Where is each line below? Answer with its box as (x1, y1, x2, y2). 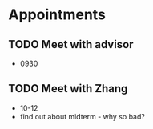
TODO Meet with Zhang (8, 82, 128, 95)
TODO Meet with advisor (8, 38, 134, 51)
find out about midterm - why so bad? (19, 111, 146, 121)
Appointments (8, 6, 107, 24)
